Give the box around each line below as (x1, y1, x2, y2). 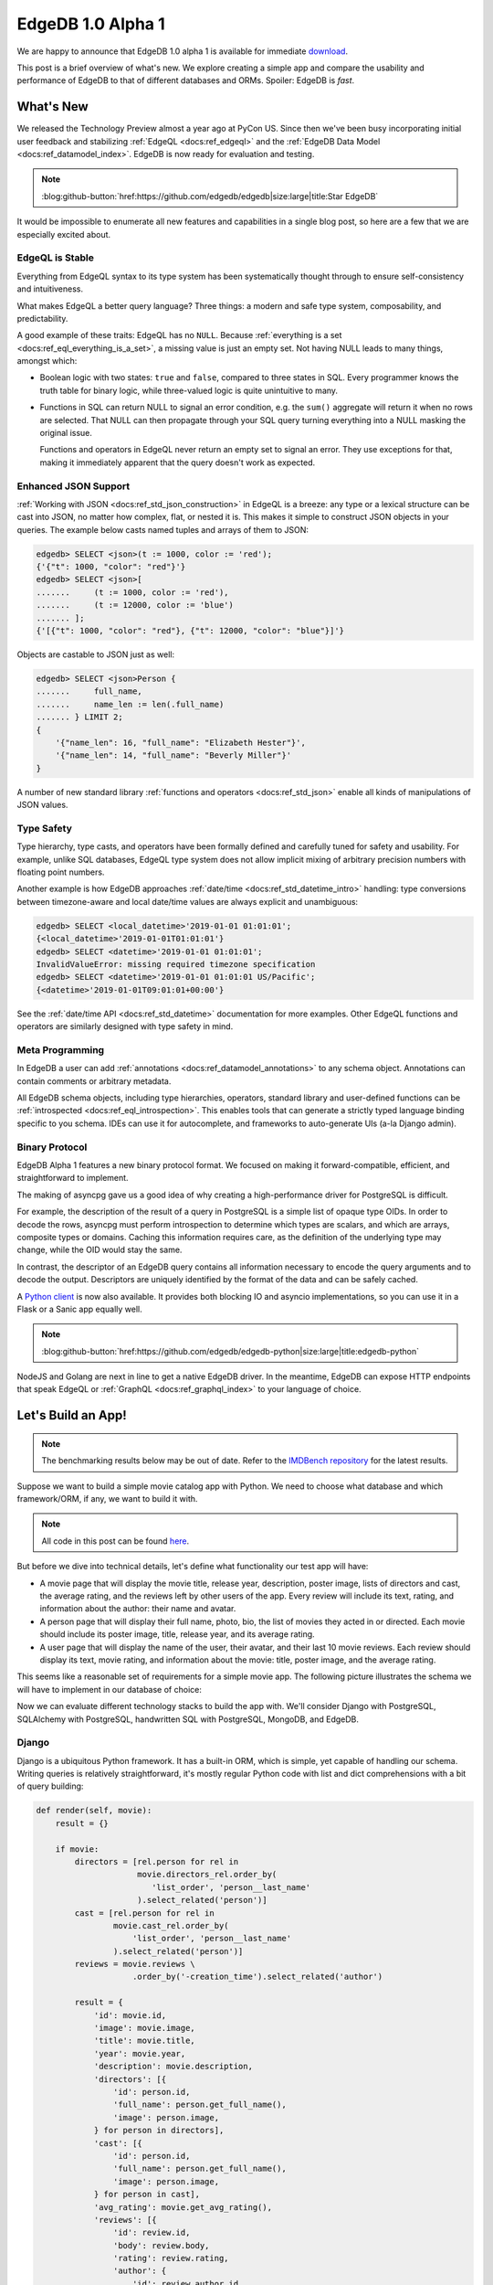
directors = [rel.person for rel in (74, 1856, 239, 1866)
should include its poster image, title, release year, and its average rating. (39, 1629, 315, 1640)
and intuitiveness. (16, 283, 84, 294)
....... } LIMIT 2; (36, 712, 123, 722)
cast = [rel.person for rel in (74, 1908, 215, 1918)
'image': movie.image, (93, 2023, 195, 2034)
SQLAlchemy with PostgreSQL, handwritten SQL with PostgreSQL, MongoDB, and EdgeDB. (16, 1714, 360, 1725)
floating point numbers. (16, 866, 105, 877)
